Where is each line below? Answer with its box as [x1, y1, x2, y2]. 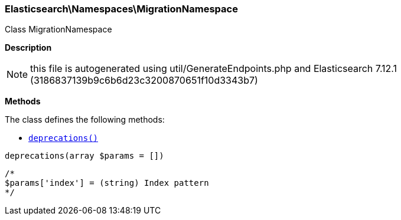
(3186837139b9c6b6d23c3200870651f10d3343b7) [30, 74, 258, 87]
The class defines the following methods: [5, 114, 165, 125]
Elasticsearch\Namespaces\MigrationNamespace [5, 3, 238, 15]
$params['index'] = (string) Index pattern [5, 178, 209, 188]
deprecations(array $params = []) [5, 151, 164, 161]
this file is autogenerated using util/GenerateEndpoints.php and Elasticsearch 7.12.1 [30, 63, 397, 75]
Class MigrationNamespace [5, 24, 112, 35]
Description [5, 42, 52, 53]
